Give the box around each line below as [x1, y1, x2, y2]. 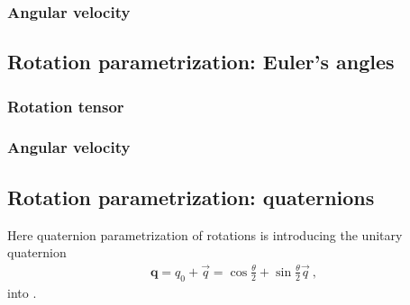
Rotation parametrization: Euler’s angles [7, 48, 395, 76]
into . [7, 283, 37, 301]
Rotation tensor [7, 94, 124, 117]
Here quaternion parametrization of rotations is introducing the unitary [7, 225, 403, 244]
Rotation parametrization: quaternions [7, 183, 375, 211]
